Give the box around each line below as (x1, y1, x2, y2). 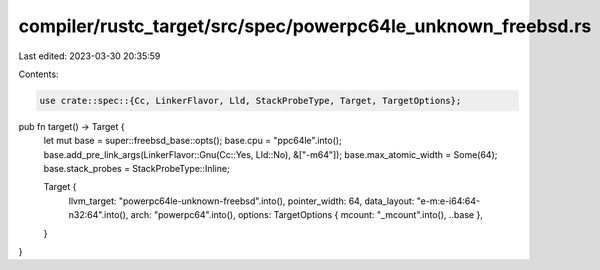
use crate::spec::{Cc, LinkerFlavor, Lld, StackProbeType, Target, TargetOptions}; (39, 95, 462, 106)
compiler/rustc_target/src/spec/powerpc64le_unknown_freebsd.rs (18, 15, 592, 37)
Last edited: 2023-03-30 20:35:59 (18, 50, 161, 62)
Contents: (18, 68, 59, 80)
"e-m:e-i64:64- (416, 195, 480, 207)
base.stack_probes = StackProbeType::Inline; (43, 163, 230, 175)
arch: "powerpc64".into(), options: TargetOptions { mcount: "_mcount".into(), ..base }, (130, 209, 484, 221)
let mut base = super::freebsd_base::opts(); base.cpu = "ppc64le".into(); (43, 135, 342, 147)
